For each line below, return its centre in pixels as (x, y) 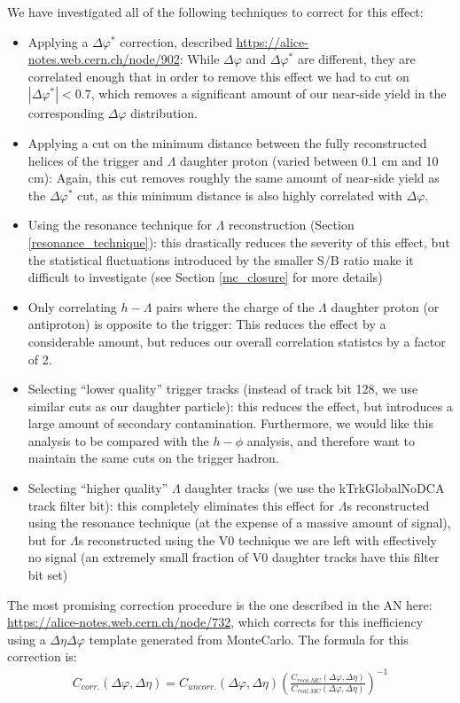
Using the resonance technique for (120, 225)
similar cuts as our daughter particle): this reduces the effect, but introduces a (240, 406)
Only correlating (72, 306)
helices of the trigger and (96, 160)
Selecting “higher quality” (98, 488)
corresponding (66, 113)
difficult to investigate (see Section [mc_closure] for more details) (205, 277)
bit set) (48, 575)
